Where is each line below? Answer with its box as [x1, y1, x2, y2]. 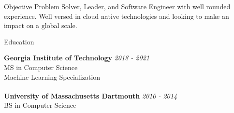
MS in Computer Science [4, 62, 78, 72]
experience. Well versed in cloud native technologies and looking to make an [4, 11, 229, 21]
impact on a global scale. [4, 20, 77, 30]
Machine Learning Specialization [4, 71, 100, 82]
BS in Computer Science [4, 100, 76, 110]
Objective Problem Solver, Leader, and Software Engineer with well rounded [4, 1, 231, 11]
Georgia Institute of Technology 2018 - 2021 [4, 53, 149, 63]
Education [4, 36, 34, 46]
